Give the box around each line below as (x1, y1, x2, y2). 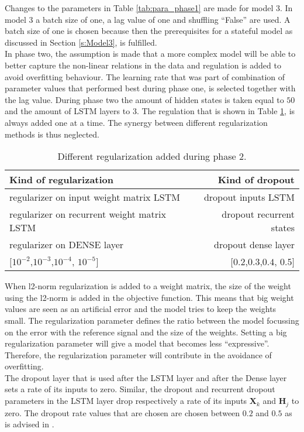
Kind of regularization (9, 173, 114, 187)
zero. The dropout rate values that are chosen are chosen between (5, 406, 240, 419)
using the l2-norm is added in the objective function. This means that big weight (5, 291, 294, 303)
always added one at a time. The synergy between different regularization (5, 116, 268, 128)
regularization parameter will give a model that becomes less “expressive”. (5, 337, 270, 349)
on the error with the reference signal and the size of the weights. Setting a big (5, 325, 287, 338)
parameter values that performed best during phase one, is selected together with (5, 82, 296, 94)
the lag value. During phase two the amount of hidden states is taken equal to (5, 93, 284, 105)
